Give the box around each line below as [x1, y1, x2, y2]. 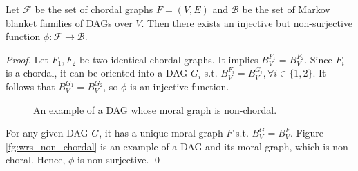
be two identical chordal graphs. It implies [79, 52, 258, 66]
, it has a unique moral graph [99, 125, 223, 140]
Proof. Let [6, 52, 48, 66]
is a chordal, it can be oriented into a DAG [6, 66, 188, 80]
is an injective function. [130, 79, 229, 93]
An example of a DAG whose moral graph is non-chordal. [33, 102, 277, 117]
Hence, [37, 152, 66, 167]
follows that [6, 79, 55, 93]
